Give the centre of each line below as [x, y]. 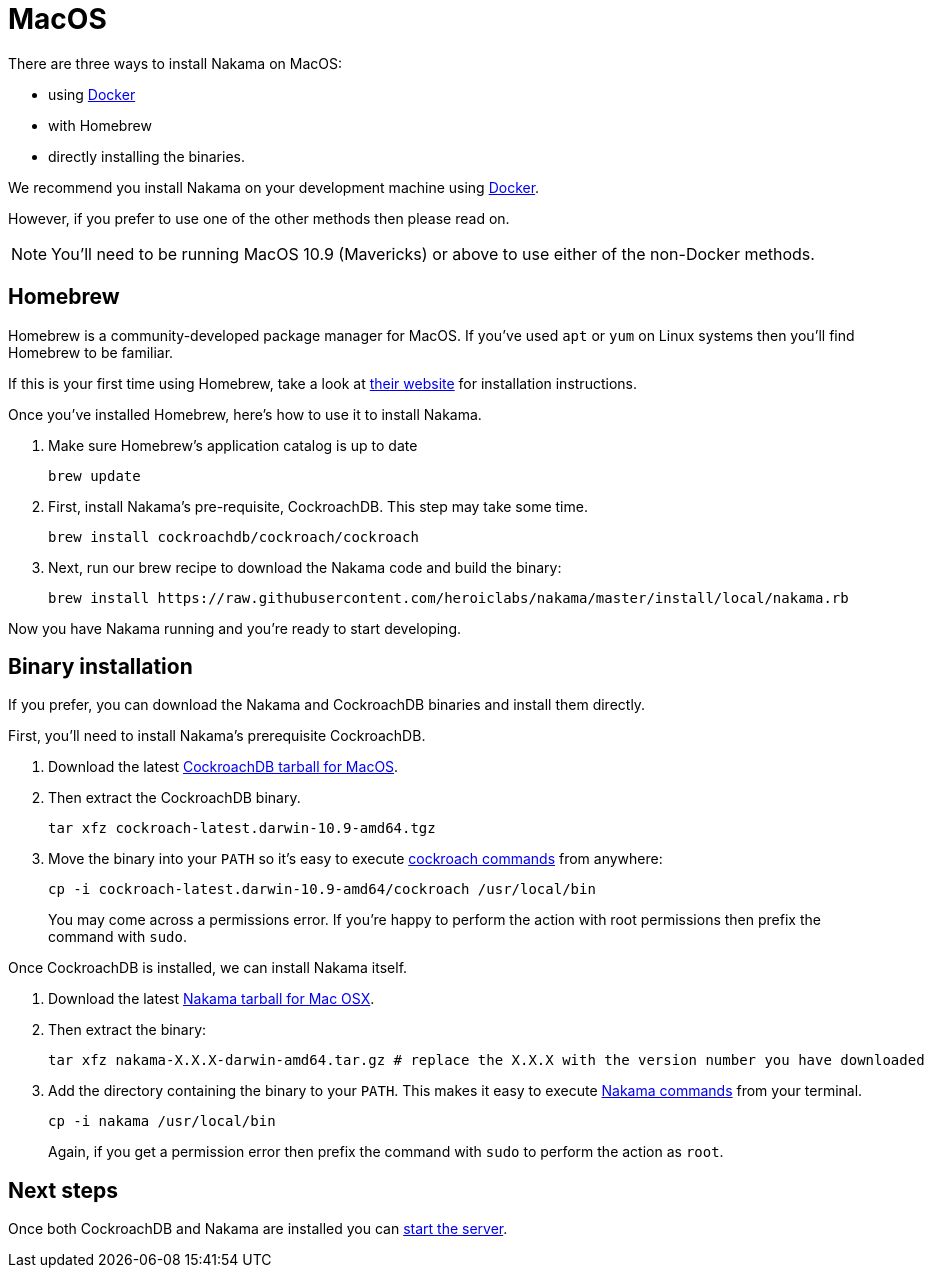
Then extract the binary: [127, 1030]
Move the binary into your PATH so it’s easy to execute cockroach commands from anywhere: [355, 859]
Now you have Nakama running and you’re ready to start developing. [234, 628]
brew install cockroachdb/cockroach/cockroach [233, 536]
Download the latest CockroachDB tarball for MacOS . [223, 767]
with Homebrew [100, 125]
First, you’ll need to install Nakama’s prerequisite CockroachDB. [217, 736]
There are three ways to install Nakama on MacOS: [175, 63]
